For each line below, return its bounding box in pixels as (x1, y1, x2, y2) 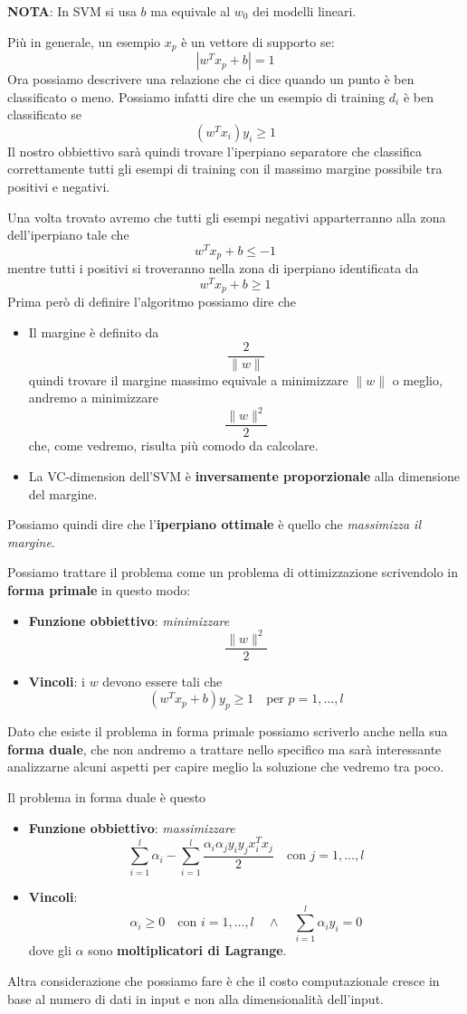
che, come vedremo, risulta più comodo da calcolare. (28, 436, 319, 455)
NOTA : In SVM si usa (7, 2, 137, 20)
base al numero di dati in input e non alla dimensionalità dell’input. (7, 989, 384, 1008)
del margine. (28, 484, 98, 503)
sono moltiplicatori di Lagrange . (88, 941, 287, 960)
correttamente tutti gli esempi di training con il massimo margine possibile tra (7, 159, 443, 178)
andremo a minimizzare (28, 388, 158, 407)
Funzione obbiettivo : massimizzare (28, 818, 235, 837)
